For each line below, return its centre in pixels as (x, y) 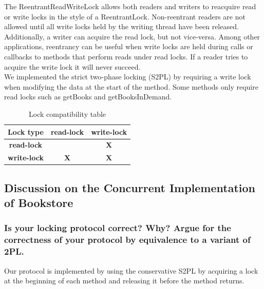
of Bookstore (39, 203)
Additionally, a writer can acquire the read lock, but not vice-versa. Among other (132, 36)
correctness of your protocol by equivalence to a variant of (127, 240)
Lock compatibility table (68, 113)
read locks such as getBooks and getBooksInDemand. (88, 97)
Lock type (26, 131)
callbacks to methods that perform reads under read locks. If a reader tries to (126, 56)
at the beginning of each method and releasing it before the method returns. (124, 281)
